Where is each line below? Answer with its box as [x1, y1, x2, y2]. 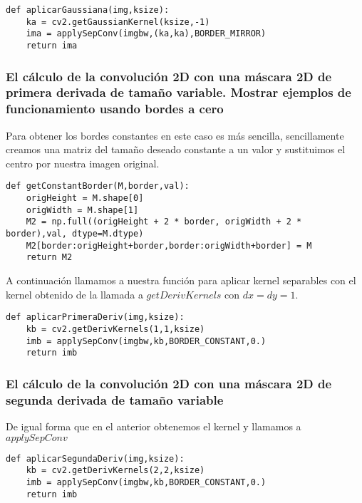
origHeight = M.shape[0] [26, 193, 144, 204]
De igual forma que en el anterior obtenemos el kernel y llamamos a [6, 419, 301, 434]
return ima [26, 40, 78, 51]
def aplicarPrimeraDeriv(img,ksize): [6, 312, 185, 323]
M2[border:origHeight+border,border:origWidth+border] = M [26, 240, 312, 251]
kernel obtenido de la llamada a [6, 286, 143, 301]
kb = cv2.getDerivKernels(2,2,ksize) [26, 465, 205, 476]
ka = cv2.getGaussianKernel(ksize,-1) [26, 16, 210, 27]
